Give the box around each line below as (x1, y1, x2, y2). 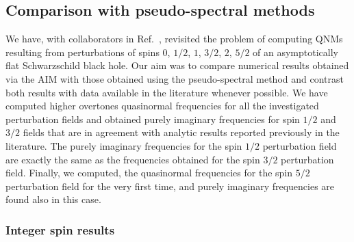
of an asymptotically (253, 44, 338, 59)
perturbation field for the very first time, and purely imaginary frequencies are (5, 178, 335, 193)
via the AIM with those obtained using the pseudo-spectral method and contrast (5, 71, 344, 85)
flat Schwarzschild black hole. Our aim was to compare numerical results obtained (5, 58, 349, 72)
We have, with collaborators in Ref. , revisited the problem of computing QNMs (5, 31, 343, 46)
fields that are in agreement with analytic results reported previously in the (23, 125, 340, 139)
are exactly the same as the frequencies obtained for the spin (5, 152, 260, 166)
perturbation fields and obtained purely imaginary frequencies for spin (5, 111, 300, 126)
